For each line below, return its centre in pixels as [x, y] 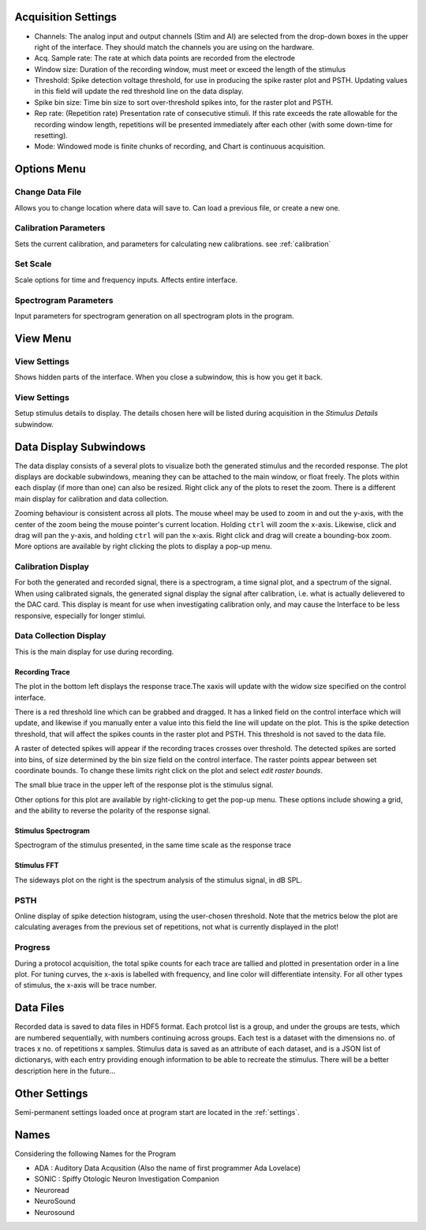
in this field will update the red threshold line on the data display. [139, 92]
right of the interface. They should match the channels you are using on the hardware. [174, 47]
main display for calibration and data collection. [92, 499]
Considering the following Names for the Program [95, 1153]
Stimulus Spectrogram [52, 831]
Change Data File [48, 192]
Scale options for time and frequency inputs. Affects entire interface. [126, 279]
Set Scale [33, 264]
